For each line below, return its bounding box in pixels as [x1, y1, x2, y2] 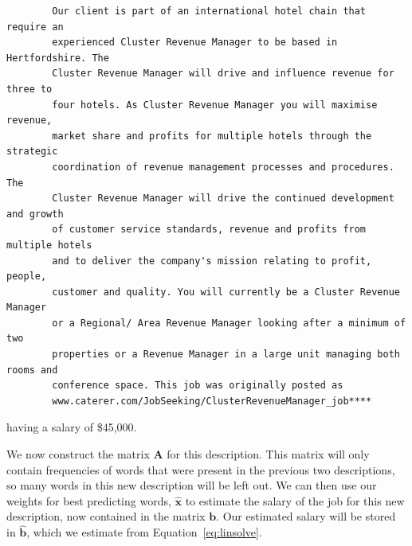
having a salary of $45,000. [6, 419, 137, 435]
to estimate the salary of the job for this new [185, 492, 405, 509]
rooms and [6, 364, 58, 376]
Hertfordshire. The [6, 52, 109, 64]
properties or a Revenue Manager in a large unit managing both [52, 349, 400, 361]
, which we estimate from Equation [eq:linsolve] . [26, 524, 262, 540]
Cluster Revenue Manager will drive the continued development [52, 193, 394, 205]
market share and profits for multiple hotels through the [52, 130, 372, 142]
